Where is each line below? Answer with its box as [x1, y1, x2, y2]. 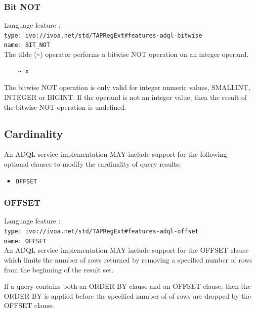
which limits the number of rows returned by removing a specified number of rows [4, 254, 253, 265]
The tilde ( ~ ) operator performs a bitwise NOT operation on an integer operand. [4, 49, 249, 59]
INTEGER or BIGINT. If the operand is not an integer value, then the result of [4, 91, 247, 102]
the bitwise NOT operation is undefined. [4, 101, 127, 112]
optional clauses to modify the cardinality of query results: [4, 158, 181, 169]
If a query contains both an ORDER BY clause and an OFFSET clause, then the [4, 281, 251, 291]
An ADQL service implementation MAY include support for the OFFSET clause [4, 245, 249, 255]
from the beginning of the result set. [4, 264, 114, 274]
